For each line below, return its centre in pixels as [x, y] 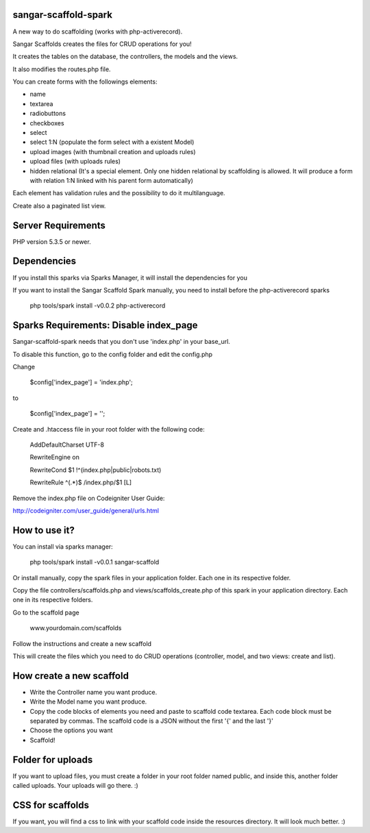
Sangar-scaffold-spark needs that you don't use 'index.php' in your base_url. [122, 342]
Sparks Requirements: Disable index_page [105, 325]
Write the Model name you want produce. [88, 701]
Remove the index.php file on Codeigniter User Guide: [89, 498]
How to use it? [44, 530]
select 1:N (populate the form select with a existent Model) [112, 142]
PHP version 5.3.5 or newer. [52, 241]
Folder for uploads [53, 759]
